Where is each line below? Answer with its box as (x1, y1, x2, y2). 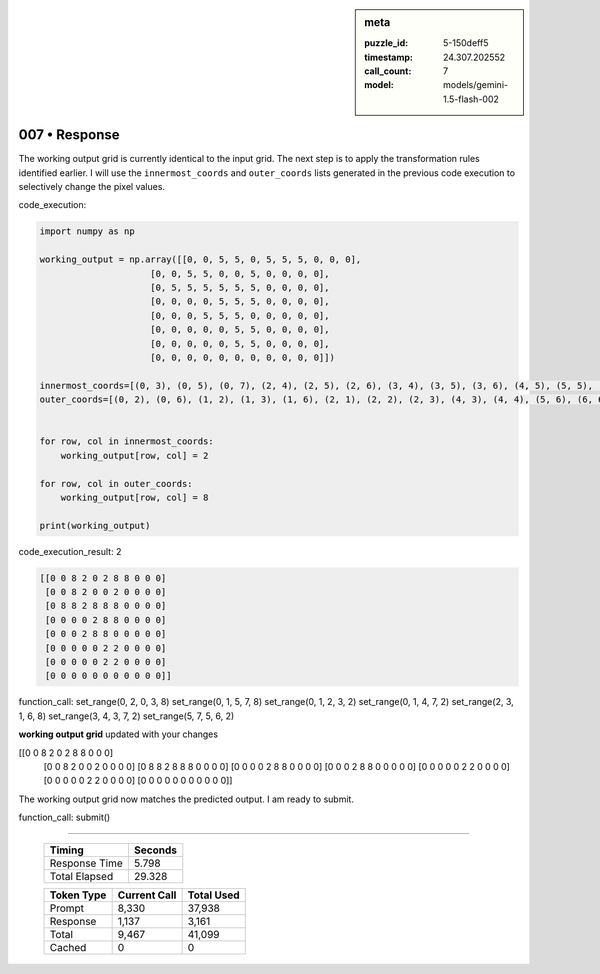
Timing (49, 843, 84, 857)
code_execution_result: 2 (18, 545, 122, 557)
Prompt (49, 901, 85, 915)
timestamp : (364, 51, 414, 63)
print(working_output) (39, 520, 151, 531)
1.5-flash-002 (443, 93, 500, 105)
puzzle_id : (364, 37, 409, 49)
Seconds (133, 843, 177, 857)
